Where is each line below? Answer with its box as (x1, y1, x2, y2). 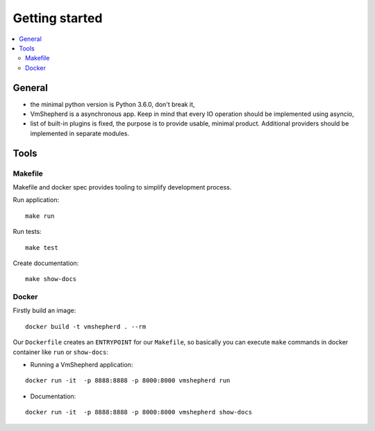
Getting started (12, 10, 103, 26)
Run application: (12, 196, 59, 204)
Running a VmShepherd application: (30, 361, 133, 369)
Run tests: (12, 228, 42, 236)
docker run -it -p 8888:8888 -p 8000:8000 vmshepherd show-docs (25, 408, 253, 416)
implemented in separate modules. (30, 129, 130, 137)
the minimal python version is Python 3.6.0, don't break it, (30, 100, 195, 108)
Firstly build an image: (12, 306, 76, 315)
